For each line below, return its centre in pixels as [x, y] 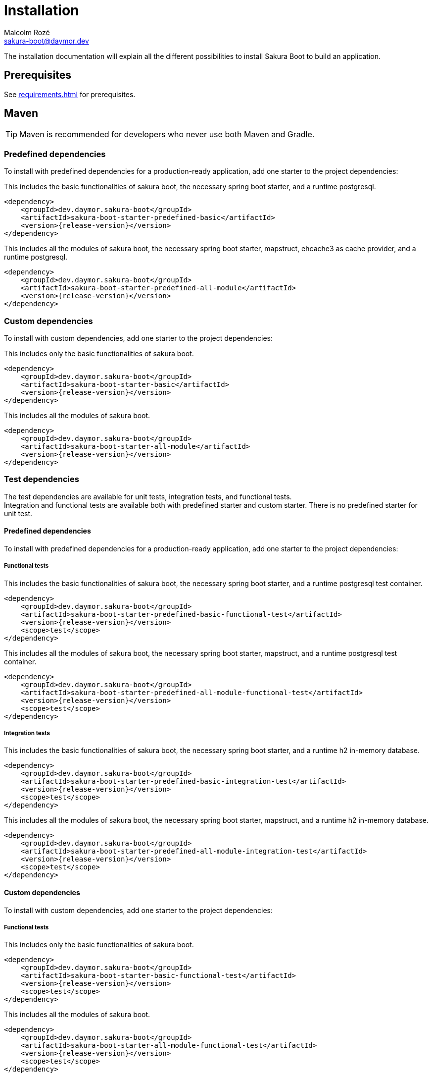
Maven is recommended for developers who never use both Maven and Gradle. [167, 135]
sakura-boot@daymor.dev [47, 41]
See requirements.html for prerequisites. [70, 94]
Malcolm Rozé [27, 32]
